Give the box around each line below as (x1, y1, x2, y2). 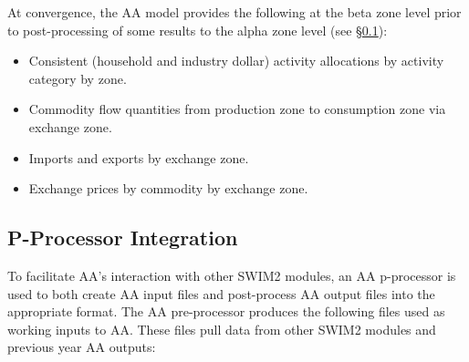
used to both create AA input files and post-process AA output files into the (7, 284, 435, 303)
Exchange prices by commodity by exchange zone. (28, 179, 308, 198)
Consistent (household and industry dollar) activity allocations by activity (28, 51, 444, 70)
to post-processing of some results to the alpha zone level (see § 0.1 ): (7, 20, 388, 39)
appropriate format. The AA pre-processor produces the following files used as (7, 302, 445, 321)
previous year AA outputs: (7, 337, 156, 357)
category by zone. (28, 68, 127, 88)
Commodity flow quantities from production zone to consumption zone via (28, 99, 446, 119)
